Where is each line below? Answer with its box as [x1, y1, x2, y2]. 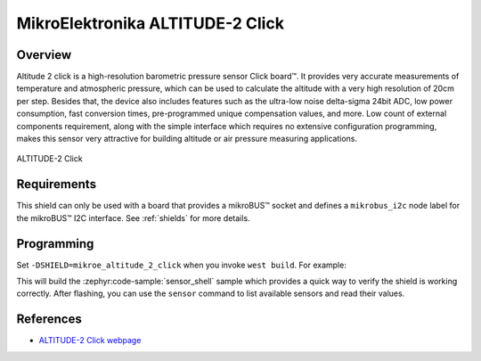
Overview [16, 47, 72, 62]
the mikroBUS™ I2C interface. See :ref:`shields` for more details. [16, 212, 250, 223]
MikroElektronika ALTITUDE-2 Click [16, 13, 285, 33]
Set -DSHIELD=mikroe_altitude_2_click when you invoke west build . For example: [16, 259, 346, 270]
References [16, 312, 82, 327]
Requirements [16, 176, 97, 192]
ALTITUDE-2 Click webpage [38, 335, 142, 346]
